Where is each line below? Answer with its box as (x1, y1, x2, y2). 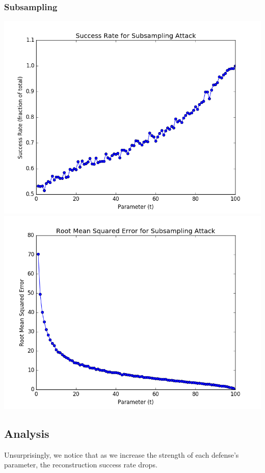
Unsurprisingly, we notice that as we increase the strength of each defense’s (4, 449, 239, 460)
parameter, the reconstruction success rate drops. (4, 459, 157, 470)
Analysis (4, 425, 49, 441)
